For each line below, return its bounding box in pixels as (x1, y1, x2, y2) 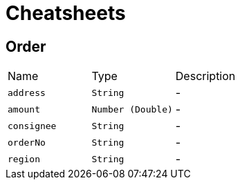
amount (8, 104, 40, 115)
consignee (8, 120, 57, 131)
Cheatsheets (6, 1, 126, 25)
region (8, 153, 40, 164)
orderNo (8, 137, 46, 148)
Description (175, 69, 236, 84)
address (8, 87, 46, 98)
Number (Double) (91, 104, 173, 115)
